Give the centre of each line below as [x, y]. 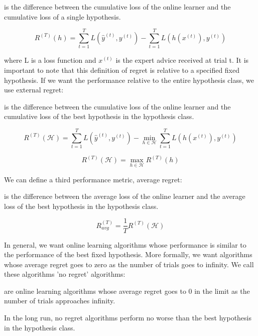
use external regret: [34, 90]
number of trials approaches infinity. [60, 301]
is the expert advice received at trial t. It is [182, 60]
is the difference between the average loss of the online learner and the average [125, 196]
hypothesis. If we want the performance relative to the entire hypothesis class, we [129, 80]
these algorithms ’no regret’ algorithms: [65, 274]
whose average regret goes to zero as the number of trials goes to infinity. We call [129, 264]
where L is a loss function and [50, 60]
